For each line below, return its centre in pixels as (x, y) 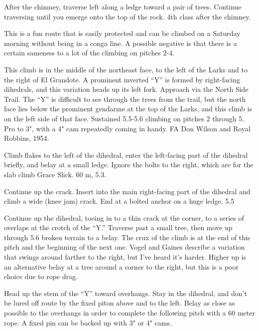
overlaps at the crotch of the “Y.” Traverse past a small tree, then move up (118, 227)
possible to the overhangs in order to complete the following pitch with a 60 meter (129, 313)
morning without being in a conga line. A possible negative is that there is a (121, 43)
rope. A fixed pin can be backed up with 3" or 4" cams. (88, 322)
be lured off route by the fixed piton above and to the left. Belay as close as (120, 303)
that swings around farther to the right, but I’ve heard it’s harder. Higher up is (125, 257)
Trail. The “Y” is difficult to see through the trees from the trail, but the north (125, 99)
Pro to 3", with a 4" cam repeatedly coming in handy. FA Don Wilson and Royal (127, 128)
